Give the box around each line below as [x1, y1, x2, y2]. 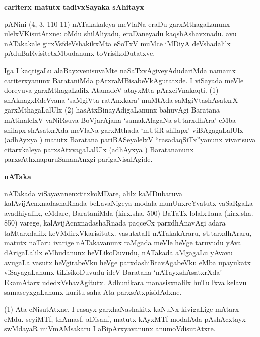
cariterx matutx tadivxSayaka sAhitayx [4, 2, 144, 12]
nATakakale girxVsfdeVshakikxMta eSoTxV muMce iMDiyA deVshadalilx [4, 38, 231, 48]
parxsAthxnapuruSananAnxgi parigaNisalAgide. [4, 154, 153, 164]
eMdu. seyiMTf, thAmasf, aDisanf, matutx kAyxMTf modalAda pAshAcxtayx [4, 313, 246, 324]
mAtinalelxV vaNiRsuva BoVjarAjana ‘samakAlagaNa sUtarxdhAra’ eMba [4, 114, 236, 125]
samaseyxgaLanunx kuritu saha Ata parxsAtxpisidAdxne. [4, 287, 182, 297]
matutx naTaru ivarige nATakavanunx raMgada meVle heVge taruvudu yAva [4, 237, 241, 248]
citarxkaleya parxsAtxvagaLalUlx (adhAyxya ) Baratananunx [4, 144, 194, 154]
